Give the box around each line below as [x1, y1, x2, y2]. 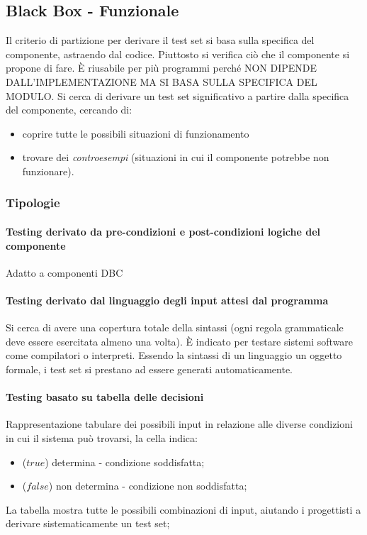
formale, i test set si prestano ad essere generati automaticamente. [6, 361, 293, 376]
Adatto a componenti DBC [6, 265, 123, 280]
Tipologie [6, 194, 60, 211]
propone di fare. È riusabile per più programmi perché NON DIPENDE [6, 60, 317, 75]
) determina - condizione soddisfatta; [45, 454, 205, 469]
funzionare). [22, 163, 74, 178]
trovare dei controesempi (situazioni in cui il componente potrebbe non [22, 150, 329, 165]
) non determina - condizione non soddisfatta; [48, 478, 247, 493]
